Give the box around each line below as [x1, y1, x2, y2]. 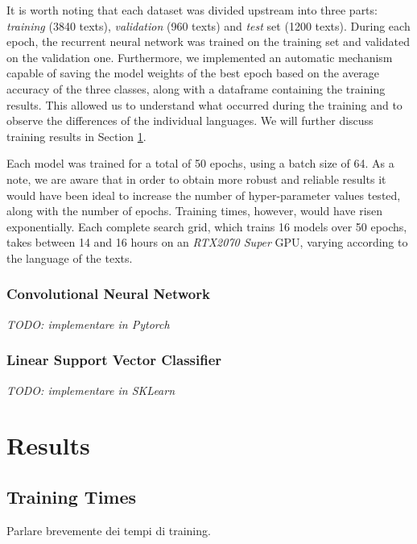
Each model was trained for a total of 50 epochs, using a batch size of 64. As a [6, 155, 394, 172]
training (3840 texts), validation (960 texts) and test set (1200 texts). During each [6, 17, 411, 34]
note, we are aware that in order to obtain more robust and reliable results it [6, 170, 386, 187]
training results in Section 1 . [6, 127, 147, 144]
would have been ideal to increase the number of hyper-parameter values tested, [6, 186, 401, 203]
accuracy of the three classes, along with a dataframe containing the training [6, 80, 386, 97]
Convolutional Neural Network [6, 284, 210, 304]
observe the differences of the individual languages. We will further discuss [6, 112, 374, 129]
